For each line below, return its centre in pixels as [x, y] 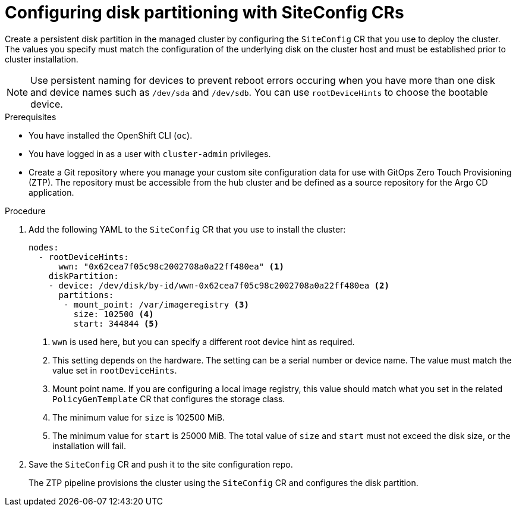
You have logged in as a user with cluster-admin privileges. [150, 153]
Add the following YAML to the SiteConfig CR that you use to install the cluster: [187, 229]
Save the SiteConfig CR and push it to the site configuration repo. [161, 464]
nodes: [44, 247]
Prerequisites [31, 117]
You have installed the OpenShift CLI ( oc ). [111, 135]
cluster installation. [42, 59]
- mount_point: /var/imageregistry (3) [156, 304]
